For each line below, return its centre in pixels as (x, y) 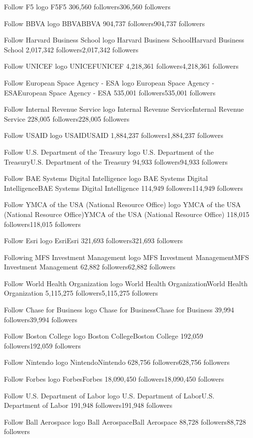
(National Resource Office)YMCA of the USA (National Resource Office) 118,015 (127, 214)
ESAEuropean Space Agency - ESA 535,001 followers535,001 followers (110, 92)
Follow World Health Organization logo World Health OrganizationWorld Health (126, 283)
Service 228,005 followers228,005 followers (67, 118)
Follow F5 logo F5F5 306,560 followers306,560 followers (87, 6)
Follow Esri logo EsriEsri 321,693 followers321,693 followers (93, 241)
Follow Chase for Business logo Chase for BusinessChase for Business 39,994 (119, 310)
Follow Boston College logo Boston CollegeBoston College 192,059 (104, 336)
